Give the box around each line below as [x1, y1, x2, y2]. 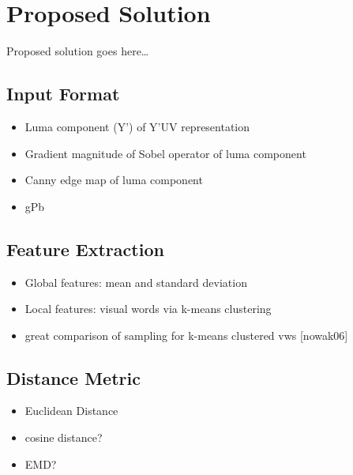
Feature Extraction [6, 236, 164, 261]
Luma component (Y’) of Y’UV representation [24, 118, 250, 134]
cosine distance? [24, 429, 103, 446]
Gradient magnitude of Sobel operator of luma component [24, 145, 306, 161]
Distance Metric [6, 365, 141, 390]
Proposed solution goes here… [6, 43, 149, 59]
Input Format [6, 81, 120, 106]
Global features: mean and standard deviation [24, 273, 247, 290]
